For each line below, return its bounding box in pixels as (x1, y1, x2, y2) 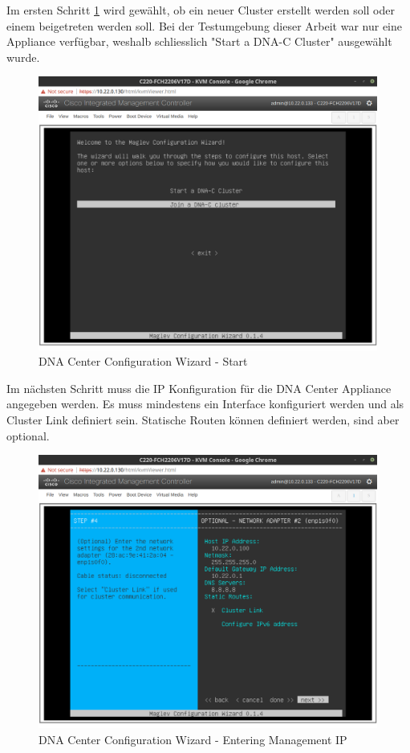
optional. (6, 427, 50, 444)
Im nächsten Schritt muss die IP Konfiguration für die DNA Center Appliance (6, 379, 392, 396)
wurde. (6, 48, 40, 65)
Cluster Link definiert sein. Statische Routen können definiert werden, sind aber (6, 411, 400, 428)
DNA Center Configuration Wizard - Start (39, 353, 248, 370)
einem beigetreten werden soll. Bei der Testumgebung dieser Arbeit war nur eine (6, 17, 402, 34)
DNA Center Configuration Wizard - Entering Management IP (39, 730, 347, 747)
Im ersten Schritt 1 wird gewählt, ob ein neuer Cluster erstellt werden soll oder (6, 2, 395, 18)
